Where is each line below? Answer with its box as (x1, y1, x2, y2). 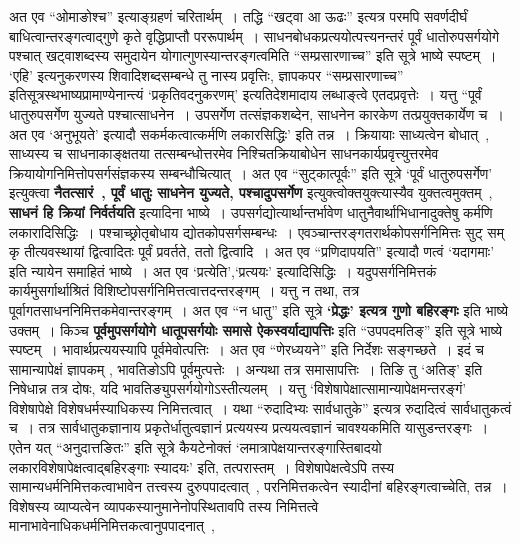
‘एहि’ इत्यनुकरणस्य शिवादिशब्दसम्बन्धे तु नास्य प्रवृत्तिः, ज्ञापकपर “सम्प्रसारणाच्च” (9, 64, 404, 85)
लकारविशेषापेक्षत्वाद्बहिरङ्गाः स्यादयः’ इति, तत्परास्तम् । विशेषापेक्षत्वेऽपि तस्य (9, 456, 395, 477)
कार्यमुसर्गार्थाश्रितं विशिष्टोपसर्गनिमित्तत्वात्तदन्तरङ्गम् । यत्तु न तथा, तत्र (9, 280, 360, 301)
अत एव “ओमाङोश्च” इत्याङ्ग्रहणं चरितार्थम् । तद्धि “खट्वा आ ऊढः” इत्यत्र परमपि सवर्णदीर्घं (9, 6, 468, 26)
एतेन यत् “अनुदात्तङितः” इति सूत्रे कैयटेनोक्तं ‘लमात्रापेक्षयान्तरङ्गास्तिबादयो (9, 437, 382, 458)
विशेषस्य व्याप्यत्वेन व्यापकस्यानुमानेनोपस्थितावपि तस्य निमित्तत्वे (9, 495, 319, 516)
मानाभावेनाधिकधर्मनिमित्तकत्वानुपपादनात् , (9, 515, 215, 536)
